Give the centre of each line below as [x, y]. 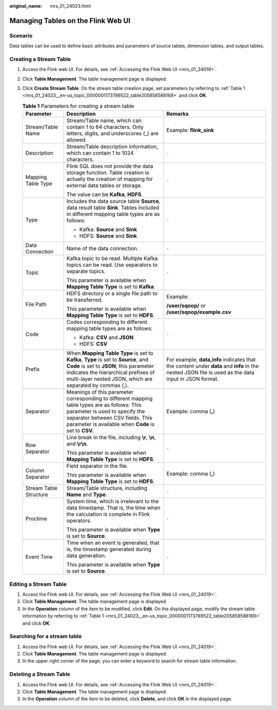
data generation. [86, 556]
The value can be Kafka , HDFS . [105, 194]
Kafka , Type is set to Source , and [107, 360]
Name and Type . [87, 495]
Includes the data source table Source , [114, 202]
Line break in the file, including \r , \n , [111, 438]
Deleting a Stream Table [40, 675]
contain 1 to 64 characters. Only [105, 127]
